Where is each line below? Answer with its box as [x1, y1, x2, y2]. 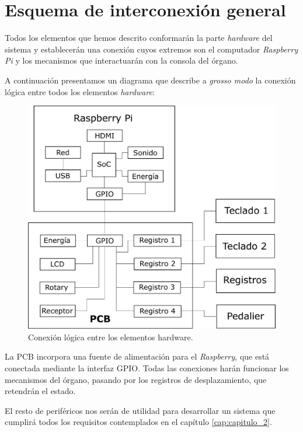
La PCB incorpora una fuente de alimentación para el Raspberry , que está [5, 350, 270, 363]
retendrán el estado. [5, 385, 76, 397]
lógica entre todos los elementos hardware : [5, 85, 155, 97]
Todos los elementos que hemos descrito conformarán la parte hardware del [5, 32, 273, 44]
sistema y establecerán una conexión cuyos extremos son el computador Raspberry [5, 43, 298, 55]
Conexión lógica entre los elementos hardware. [28, 330, 193, 343]
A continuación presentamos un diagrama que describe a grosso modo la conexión [5, 74, 296, 86]
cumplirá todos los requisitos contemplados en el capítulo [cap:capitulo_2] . [5, 416, 272, 428]
